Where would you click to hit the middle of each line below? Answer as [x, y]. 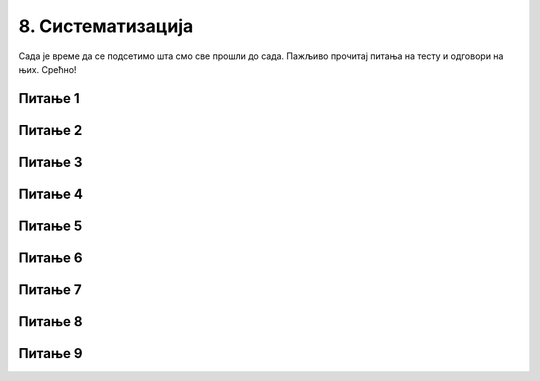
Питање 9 [50, 353]
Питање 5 [50, 225]
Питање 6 [50, 257]
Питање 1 [49, 98]
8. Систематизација [106, 26]
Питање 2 [50, 130]
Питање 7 [50, 289]
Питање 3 [50, 161]
